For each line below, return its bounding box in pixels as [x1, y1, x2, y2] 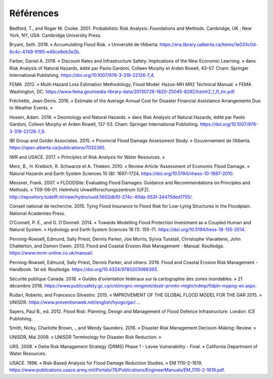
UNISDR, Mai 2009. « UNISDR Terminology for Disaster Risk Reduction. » [9, 334, 162, 340]
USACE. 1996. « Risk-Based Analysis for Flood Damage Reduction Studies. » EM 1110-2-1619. [9, 360, 203, 366]
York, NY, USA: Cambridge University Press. [9, 32, 102, 38]
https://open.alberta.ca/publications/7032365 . [9, 145, 106, 151]
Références [9, 8, 59, 19]
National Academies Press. [9, 210, 66, 216]
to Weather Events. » [9, 105, 53, 111]
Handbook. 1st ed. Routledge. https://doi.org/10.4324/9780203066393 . [9, 266, 159, 273]
